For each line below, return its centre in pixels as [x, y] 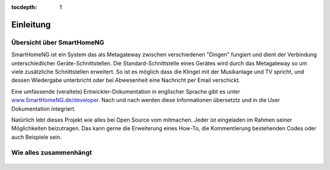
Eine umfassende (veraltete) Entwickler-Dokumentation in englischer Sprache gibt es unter [126, 91]
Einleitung [31, 24]
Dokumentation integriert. [44, 109]
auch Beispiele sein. [37, 137]
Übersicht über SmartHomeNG [58, 42]
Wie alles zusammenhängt [52, 153]
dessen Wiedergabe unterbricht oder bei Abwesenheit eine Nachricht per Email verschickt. [126, 80]
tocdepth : [24, 7]
